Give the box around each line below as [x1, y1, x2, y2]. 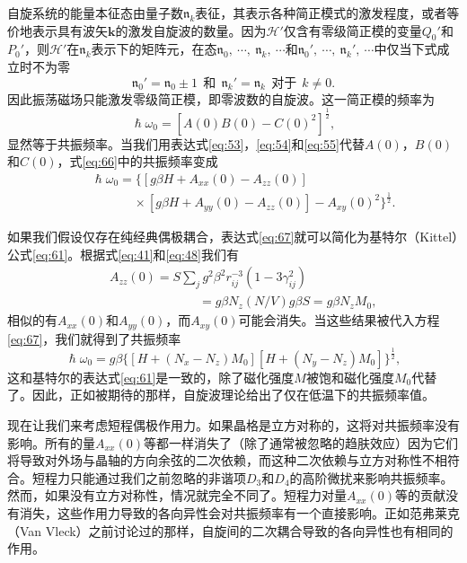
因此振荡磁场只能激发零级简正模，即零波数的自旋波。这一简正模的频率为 [7, 89, 435, 108]
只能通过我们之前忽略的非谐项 [69, 468, 246, 487]
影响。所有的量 [7, 433, 95, 452]
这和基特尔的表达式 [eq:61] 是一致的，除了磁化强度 [7, 367, 295, 386]
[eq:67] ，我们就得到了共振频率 [7, 329, 181, 347]
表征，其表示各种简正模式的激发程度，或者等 [195, 4, 460, 22]
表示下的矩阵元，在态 [91, 40, 217, 58]
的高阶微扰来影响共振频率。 [289, 468, 454, 487]
